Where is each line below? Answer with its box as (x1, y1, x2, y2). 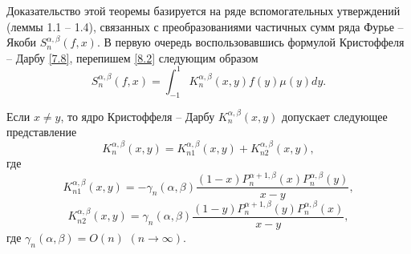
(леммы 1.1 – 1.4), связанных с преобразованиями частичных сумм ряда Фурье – (6, 18, 404, 34)
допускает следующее (282, 107, 388, 124)
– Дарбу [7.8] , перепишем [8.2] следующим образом (6, 49, 258, 66)
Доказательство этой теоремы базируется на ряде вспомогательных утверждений (6, 2, 401, 18)
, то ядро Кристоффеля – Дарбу (60, 107, 215, 124)
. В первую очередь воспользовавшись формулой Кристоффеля (96, 34, 405, 50)
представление (6, 123, 77, 140)
